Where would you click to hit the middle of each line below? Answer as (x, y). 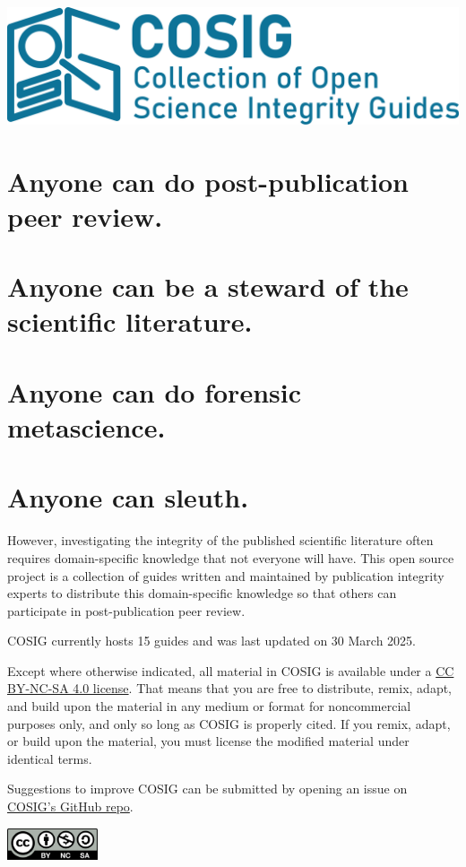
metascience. (86, 427)
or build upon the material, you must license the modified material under (208, 741)
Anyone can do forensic (154, 391)
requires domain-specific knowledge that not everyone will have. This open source (231, 557)
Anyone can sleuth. (128, 497)
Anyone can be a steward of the (208, 286)
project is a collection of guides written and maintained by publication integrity (226, 575)
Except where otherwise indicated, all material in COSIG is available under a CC (231, 670)
